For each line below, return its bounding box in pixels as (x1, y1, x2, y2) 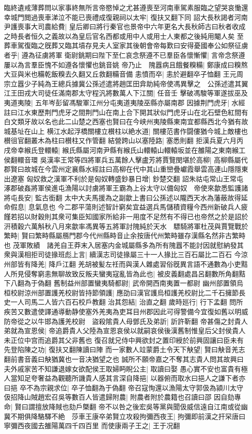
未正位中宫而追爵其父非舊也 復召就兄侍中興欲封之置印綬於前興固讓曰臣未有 (4, 335, 244, 345)
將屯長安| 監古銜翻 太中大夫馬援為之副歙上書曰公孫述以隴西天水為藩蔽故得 (4, 192, 241, 202)
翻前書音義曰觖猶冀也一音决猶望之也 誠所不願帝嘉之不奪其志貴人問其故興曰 (4, 354, 244, 364)
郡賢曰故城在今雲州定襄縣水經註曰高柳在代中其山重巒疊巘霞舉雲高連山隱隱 (4, 164, 241, 174)
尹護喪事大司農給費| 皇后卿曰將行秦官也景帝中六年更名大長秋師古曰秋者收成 (4, 21, 246, 32)
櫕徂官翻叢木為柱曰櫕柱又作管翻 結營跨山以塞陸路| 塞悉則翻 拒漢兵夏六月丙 (4, 135, 243, 145)
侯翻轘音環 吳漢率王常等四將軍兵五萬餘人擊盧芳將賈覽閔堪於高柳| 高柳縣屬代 (4, 154, 248, 164)
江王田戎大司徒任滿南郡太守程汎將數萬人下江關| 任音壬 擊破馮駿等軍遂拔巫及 (4, 88, 248, 98)
